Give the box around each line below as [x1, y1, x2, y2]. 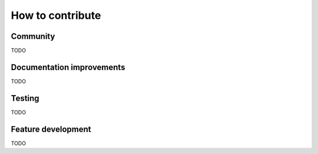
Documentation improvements [11, 62, 125, 72]
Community [11, 31, 55, 41]
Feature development [11, 124, 91, 134]
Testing [11, 93, 39, 103]
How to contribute [11, 9, 101, 22]
